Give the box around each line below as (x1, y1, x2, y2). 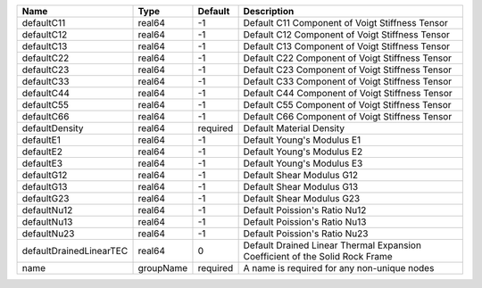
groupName (137, 262, 188, 274)
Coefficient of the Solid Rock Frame (243, 251, 393, 262)
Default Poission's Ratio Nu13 (243, 216, 367, 227)
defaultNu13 (21, 216, 73, 227)
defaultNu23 (21, 227, 75, 240)
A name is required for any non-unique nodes (243, 262, 435, 274)
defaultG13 (21, 181, 68, 193)
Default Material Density (243, 122, 345, 134)
